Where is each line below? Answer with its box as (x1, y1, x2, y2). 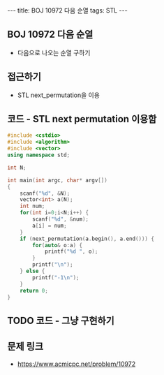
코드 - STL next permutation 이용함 (7, 113, 157, 125)
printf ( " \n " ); (32, 261, 73, 268)
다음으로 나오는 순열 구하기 (17, 48, 91, 57)
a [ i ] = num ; (32, 222, 68, 229)
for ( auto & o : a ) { (32, 242, 82, 249)
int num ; (20, 203, 45, 210)
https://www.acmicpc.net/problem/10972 (17, 360, 136, 368)
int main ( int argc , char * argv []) (7, 177, 108, 184)
